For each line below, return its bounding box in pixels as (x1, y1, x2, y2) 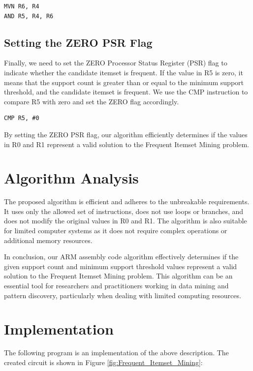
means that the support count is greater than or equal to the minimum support (4, 77, 244, 87)
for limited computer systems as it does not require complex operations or (4, 225, 227, 236)
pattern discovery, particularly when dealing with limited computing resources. (4, 290, 241, 300)
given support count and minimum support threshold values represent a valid (4, 261, 237, 271)
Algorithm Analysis (4, 168, 139, 188)
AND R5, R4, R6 (4, 12, 54, 20)
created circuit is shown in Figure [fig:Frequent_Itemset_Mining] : (4, 357, 203, 367)
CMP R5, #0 (4, 115, 39, 122)
